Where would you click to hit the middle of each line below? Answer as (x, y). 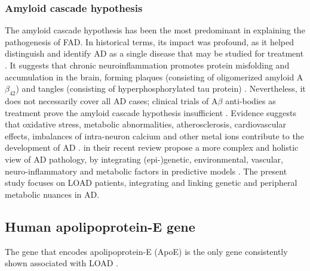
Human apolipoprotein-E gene (100, 226)
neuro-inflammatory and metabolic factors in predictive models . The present (146, 171)
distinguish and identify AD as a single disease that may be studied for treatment (154, 53)
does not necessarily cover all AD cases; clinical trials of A (111, 100)
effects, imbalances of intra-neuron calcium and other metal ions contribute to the (154, 135)
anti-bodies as (251, 100)
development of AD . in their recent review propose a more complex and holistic (152, 147)
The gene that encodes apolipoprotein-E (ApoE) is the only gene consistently (146, 251)
